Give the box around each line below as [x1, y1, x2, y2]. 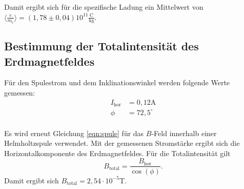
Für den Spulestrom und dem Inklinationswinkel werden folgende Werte [4, 77, 230, 88]
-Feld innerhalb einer [151, 127, 217, 138]
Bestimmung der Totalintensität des [4, 38, 199, 54]
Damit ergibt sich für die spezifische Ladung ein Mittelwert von [4, 2, 204, 12]
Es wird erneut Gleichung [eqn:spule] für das [4, 127, 144, 138]
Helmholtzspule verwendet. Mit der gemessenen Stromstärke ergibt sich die [4, 138, 240, 148]
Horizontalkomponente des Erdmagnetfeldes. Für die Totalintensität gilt [4, 147, 231, 158]
